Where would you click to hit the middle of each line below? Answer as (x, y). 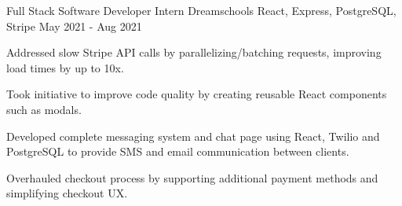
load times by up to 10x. (65, 67)
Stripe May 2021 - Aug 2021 (74, 26)
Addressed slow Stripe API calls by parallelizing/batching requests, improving (194, 52)
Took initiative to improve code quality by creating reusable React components (197, 94)
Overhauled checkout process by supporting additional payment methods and (192, 177)
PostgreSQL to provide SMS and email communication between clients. (178, 151)
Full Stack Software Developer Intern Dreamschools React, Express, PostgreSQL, (201, 10)
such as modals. (44, 109)
